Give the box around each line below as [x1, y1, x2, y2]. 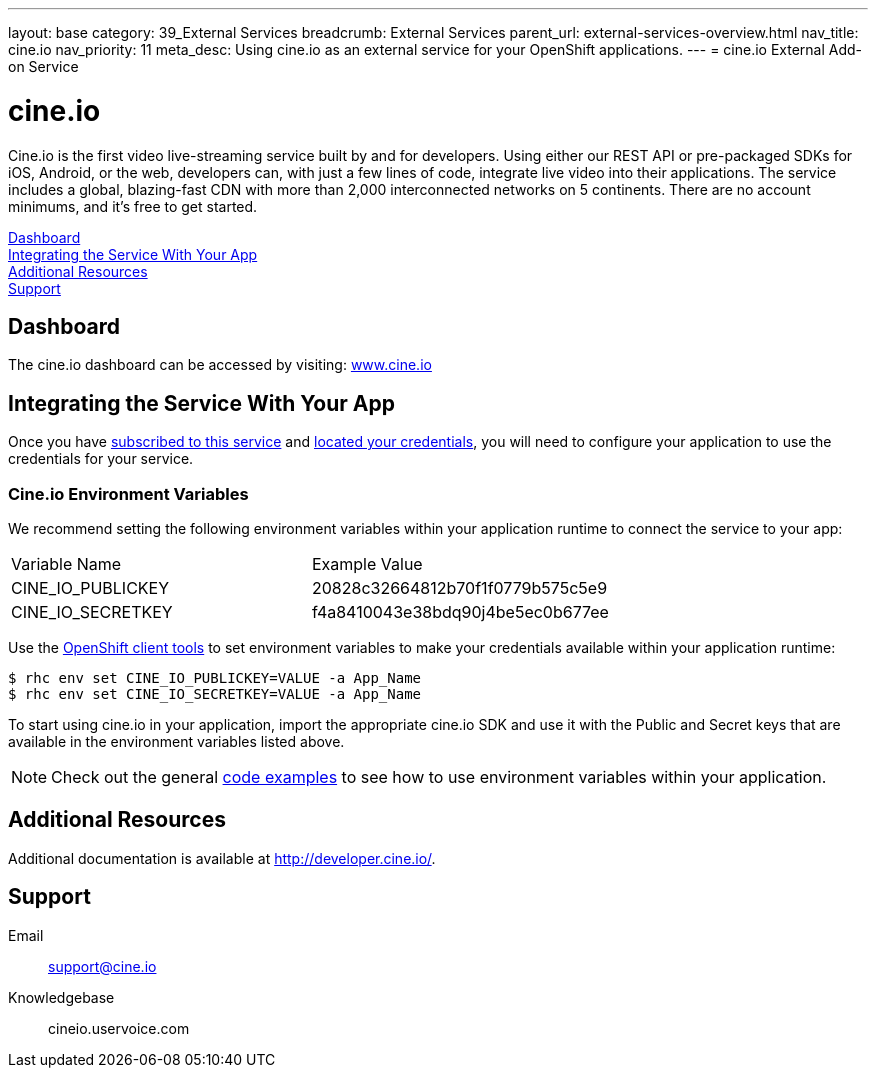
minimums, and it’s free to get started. [8, 197, 258, 215]
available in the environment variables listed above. [8, 732, 345, 750]
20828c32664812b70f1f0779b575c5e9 [311, 577, 608, 598]
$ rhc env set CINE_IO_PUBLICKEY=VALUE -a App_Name [8, 669, 422, 686]
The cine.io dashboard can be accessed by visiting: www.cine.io [8, 356, 432, 374]
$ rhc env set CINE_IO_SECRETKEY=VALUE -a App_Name [8, 685, 422, 702]
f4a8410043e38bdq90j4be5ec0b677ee [311, 601, 609, 622]
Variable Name [11, 553, 122, 574]
